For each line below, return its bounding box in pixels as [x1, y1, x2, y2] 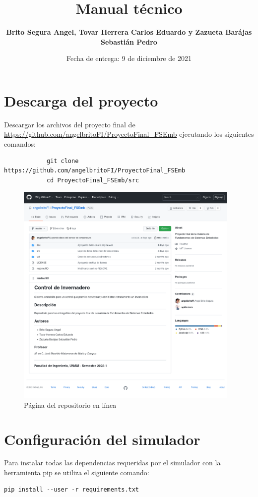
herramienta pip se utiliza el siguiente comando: [4, 467, 149, 478]
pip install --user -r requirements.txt [4, 486, 139, 493]
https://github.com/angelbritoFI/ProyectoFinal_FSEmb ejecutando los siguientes [4, 129, 254, 139]
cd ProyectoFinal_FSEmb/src [46, 176, 139, 184]
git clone [46, 157, 79, 165]
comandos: [4, 139, 36, 149]
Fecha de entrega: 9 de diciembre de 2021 [66, 53, 192, 63]
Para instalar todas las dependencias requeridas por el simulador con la [4, 457, 221, 468]
